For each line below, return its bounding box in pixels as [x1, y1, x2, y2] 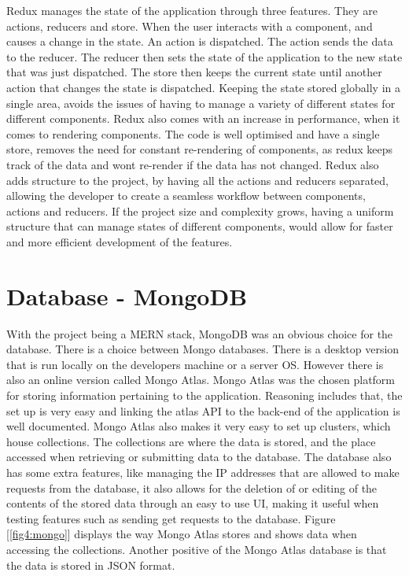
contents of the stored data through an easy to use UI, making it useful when [6, 495, 379, 511]
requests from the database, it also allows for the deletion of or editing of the [6, 479, 378, 496]
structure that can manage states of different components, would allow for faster [6, 218, 393, 234]
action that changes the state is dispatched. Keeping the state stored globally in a [6, 79, 400, 95]
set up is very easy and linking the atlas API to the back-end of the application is [6, 402, 400, 419]
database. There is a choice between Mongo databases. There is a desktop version [6, 341, 400, 357]
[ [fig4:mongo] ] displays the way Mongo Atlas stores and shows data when [6, 526, 357, 542]
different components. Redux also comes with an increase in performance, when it [6, 110, 400, 127]
